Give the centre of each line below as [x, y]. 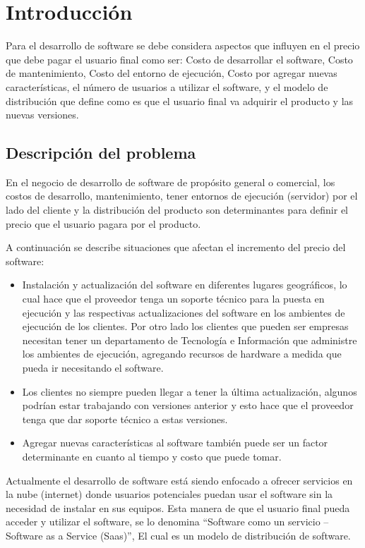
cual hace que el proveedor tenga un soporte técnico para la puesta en [173, 299]
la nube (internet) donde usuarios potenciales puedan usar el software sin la [169, 494]
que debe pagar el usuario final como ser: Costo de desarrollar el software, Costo [179, 59]
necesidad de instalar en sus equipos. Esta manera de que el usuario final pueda [178, 507]
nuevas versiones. [42, 115]
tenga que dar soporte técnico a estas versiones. [125, 419]
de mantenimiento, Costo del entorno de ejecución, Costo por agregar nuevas [172, 73]
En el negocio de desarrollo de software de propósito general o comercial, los [170, 182]
